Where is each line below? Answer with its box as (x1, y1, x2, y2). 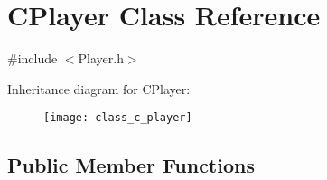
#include (7, 49, 58, 68)
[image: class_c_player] (43, 111, 192, 125)
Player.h (78, 49, 124, 68)
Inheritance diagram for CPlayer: (7, 79, 191, 98)
